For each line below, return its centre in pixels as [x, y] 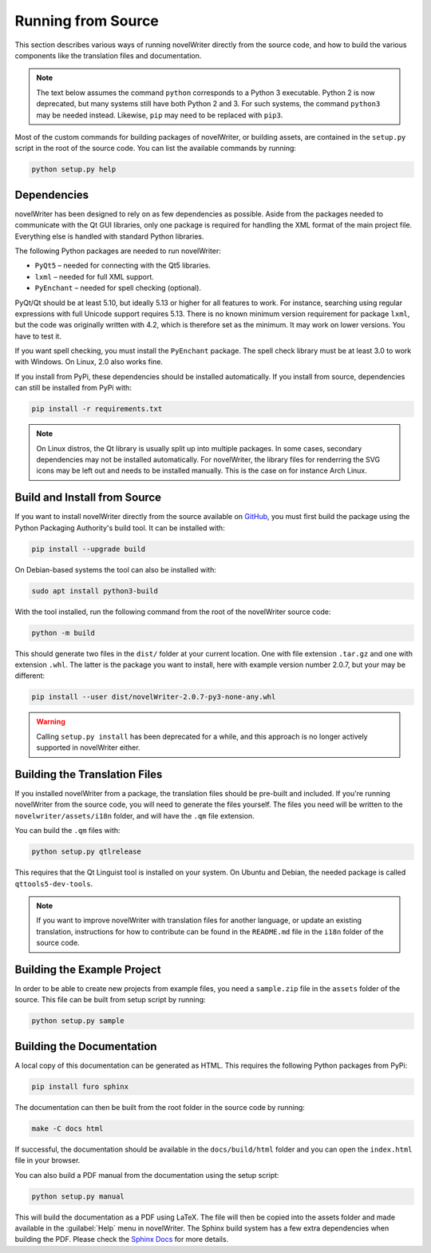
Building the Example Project [88, 969]
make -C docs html [67, 1128]
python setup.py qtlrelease [86, 852]
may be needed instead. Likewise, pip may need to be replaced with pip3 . [160, 115]
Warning [51, 722]
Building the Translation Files [89, 774]
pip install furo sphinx [80, 1086]
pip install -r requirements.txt [97, 409]
